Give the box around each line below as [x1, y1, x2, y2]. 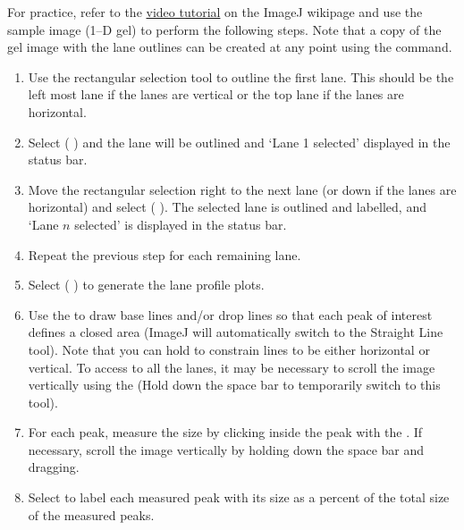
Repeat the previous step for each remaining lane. [28, 245, 301, 264]
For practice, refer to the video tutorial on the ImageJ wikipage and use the [7, 3, 423, 21]
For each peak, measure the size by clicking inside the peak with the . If [28, 423, 423, 442]
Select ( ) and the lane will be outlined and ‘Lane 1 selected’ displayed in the [28, 132, 451, 151]
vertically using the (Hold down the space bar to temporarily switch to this [28, 375, 441, 394]
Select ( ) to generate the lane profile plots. [28, 275, 265, 294]
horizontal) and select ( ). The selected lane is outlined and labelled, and [28, 198, 426, 216]
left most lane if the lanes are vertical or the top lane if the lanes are [28, 85, 404, 104]
